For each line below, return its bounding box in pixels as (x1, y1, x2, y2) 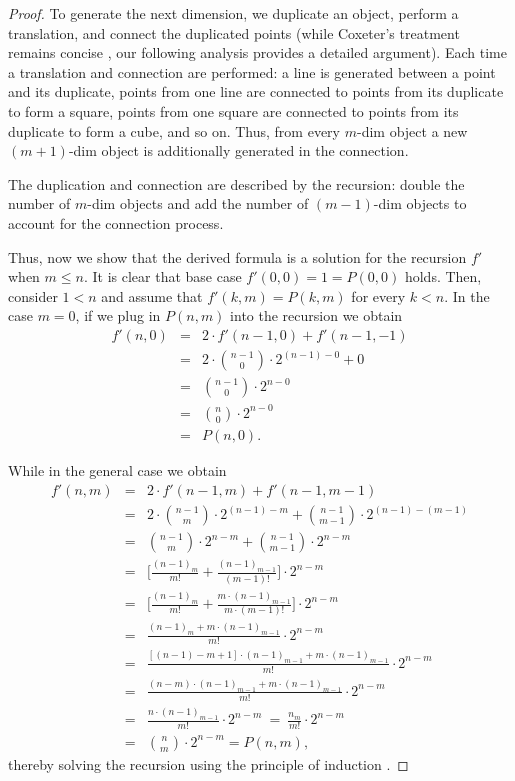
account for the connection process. (8, 212, 224, 233)
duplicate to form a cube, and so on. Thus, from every (8, 120, 340, 141)
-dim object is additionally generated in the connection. (68, 140, 409, 161)
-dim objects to (373, 193, 467, 214)
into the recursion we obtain (230, 305, 403, 326)
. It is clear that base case (83, 266, 242, 287)
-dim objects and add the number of (87, 193, 309, 214)
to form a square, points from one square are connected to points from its (8, 100, 459, 121)
